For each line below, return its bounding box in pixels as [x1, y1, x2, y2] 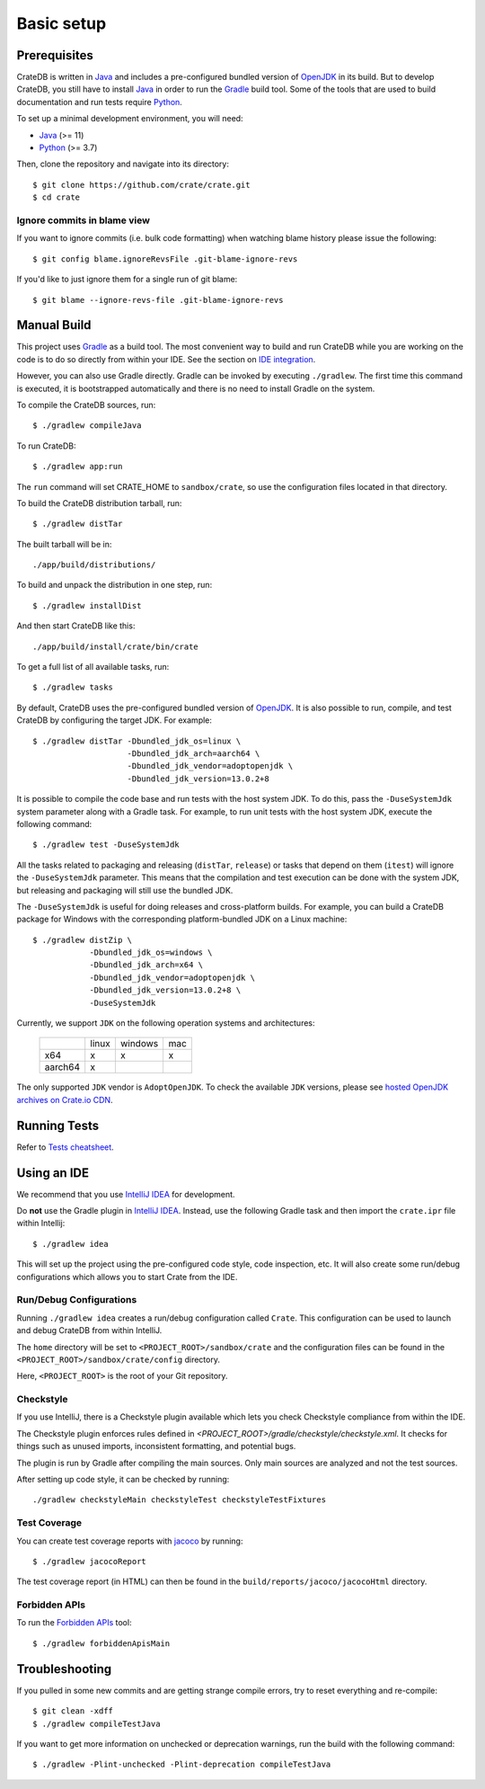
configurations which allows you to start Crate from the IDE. [16, 1271, 238, 1282]
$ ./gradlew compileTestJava [32, 1718, 161, 1729]
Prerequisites [16, 48, 93, 63]
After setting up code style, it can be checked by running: [16, 1473, 230, 1484]
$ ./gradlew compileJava [32, 421, 142, 431]
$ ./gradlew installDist [32, 601, 142, 610]
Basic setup [16, 13, 107, 33]
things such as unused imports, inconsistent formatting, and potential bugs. [16, 1441, 296, 1452]
